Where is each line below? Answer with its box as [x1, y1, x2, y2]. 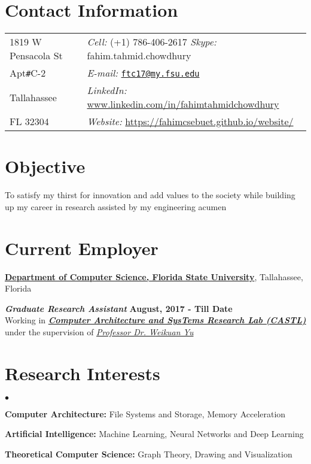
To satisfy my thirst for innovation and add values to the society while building [5, 189, 295, 201]
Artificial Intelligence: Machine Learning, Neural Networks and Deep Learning [5, 427, 304, 440]
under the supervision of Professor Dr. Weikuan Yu [5, 325, 194, 338]
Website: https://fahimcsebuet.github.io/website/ [87, 114, 294, 129]
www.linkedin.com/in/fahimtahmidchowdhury [87, 97, 279, 111]
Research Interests [5, 360, 160, 385]
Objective [5, 154, 86, 178]
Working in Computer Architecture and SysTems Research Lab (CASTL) [5, 314, 306, 326]
